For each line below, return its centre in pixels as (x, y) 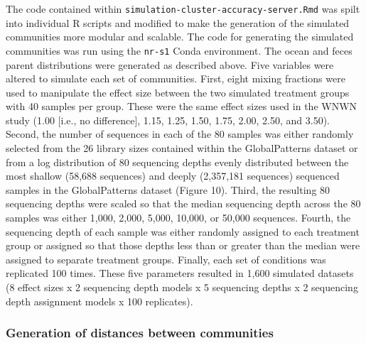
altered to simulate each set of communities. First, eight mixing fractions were (176, 78)
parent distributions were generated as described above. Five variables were (170, 64)
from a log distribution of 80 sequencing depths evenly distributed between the (177, 162)
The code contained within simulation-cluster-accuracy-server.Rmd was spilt (183, 9)
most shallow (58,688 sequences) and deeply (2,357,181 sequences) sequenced (173, 176)
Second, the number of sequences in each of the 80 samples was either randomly (180, 134)
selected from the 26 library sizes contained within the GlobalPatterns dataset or (182, 148)
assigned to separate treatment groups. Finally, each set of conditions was (166, 259)
